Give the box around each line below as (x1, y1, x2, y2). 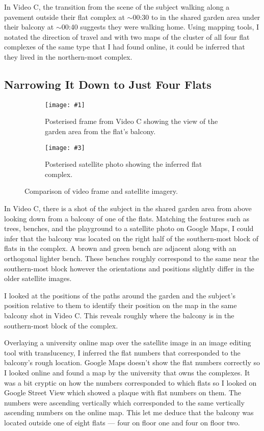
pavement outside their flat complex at (4, 11, 125, 22)
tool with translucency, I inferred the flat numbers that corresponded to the (4, 347, 241, 358)
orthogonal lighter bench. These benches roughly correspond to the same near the (4, 253, 259, 264)
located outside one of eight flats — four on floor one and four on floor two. (4, 417, 240, 427)
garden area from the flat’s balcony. (45, 126, 156, 137)
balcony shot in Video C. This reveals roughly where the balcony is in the (4, 310, 234, 320)
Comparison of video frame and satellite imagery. (24, 186, 178, 196)
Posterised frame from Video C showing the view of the (45, 116, 218, 126)
